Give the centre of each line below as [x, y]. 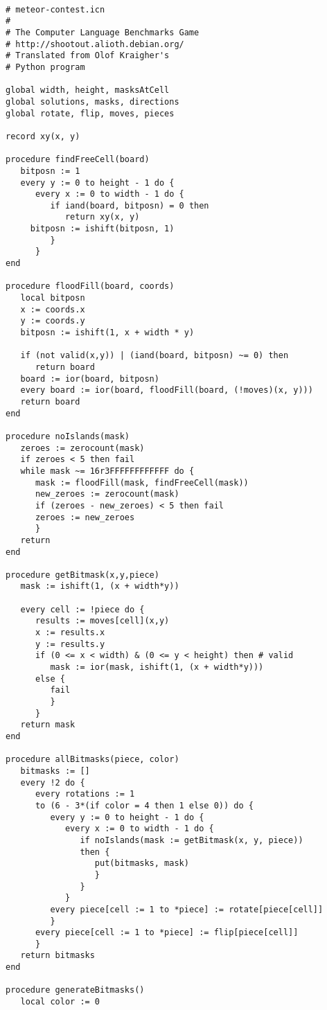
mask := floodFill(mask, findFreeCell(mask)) [142, 482]
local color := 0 [60, 1002]
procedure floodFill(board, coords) [90, 286]
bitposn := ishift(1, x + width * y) [107, 333]
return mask [48, 725]
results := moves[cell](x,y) [102, 621]
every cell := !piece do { [82, 609]
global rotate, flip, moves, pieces [90, 113]
